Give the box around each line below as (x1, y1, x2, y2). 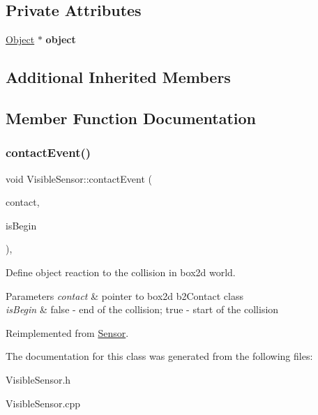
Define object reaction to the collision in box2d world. (6, 264, 236, 279)
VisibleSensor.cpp (6, 395, 81, 410)
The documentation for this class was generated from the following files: (6, 349, 313, 363)
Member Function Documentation (6, 107, 257, 128)
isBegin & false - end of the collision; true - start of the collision (6, 302, 279, 317)
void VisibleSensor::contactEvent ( (6, 171, 153, 186)
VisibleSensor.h (6, 372, 71, 386)
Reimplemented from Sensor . (6, 325, 129, 340)
